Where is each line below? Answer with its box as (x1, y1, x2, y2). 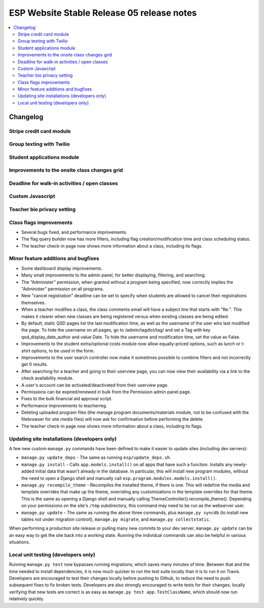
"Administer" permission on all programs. (21, 286, 104, 292)
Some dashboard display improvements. (21, 265, 103, 271)
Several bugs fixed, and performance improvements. (21, 229, 128, 235)
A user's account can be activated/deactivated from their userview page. (21, 382, 169, 388)
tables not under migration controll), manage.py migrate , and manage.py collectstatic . (21, 516, 210, 522)
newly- (233, 461, 248, 467)
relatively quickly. (9, 596, 44, 602)
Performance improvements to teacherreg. (21, 403, 108, 408)
